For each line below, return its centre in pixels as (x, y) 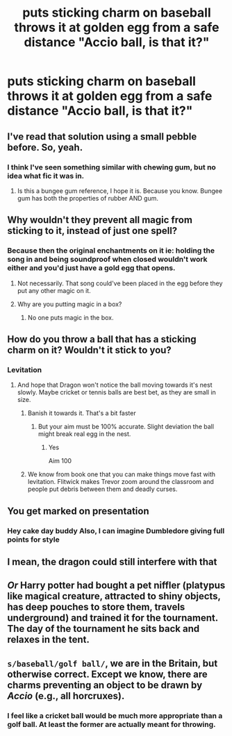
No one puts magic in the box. (71, 317)
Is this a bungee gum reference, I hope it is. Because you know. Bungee (120, 191)
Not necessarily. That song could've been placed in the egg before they (120, 283)
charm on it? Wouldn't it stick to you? (89, 350)
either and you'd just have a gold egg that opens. (91, 268)
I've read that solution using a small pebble (102, 136)
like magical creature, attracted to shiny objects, (114, 596)
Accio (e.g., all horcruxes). (66, 696)
